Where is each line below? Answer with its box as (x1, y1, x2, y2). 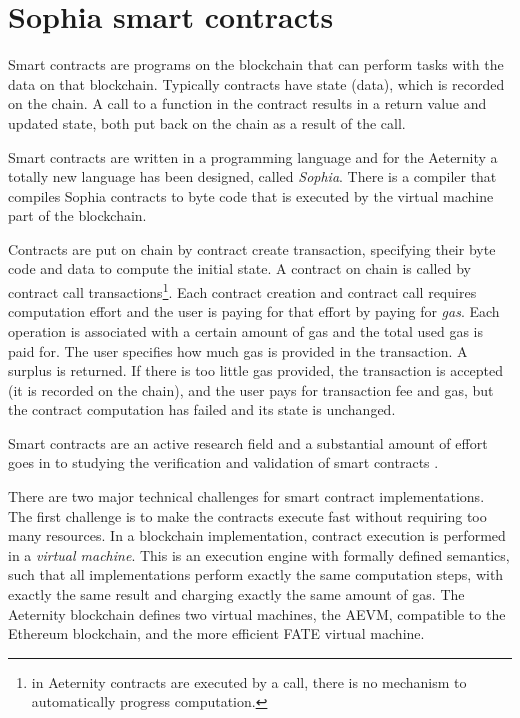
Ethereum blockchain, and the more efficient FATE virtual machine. (8, 623, 425, 644)
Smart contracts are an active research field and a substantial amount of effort (8, 432, 488, 453)
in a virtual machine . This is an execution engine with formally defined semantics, (8, 544, 510, 565)
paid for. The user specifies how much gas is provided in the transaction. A (8, 340, 468, 361)
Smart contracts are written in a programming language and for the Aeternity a (8, 146, 498, 167)
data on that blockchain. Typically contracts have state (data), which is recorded (8, 73, 505, 94)
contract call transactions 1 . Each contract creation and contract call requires (8, 279, 477, 302)
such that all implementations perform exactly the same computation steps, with (8, 564, 504, 585)
